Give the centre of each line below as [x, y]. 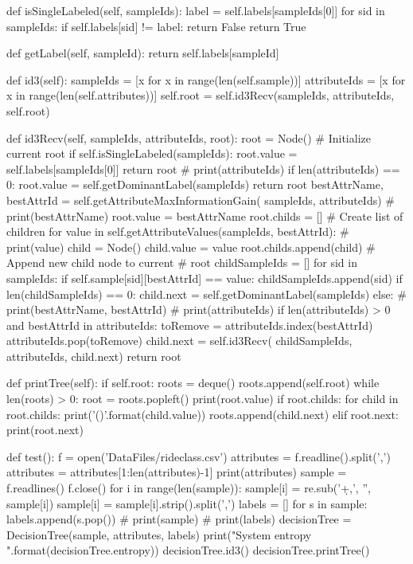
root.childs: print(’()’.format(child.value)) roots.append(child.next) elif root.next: [203, 414]
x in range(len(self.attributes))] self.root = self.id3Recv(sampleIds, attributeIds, [201, 95]
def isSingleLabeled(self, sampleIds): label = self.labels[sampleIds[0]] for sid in [196, 10]
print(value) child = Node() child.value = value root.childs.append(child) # [191, 247]
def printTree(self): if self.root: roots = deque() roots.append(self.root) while [193, 383]
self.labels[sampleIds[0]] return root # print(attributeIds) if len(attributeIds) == [203, 168]
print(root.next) [45, 430]
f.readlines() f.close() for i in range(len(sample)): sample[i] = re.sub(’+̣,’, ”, [189, 488]
